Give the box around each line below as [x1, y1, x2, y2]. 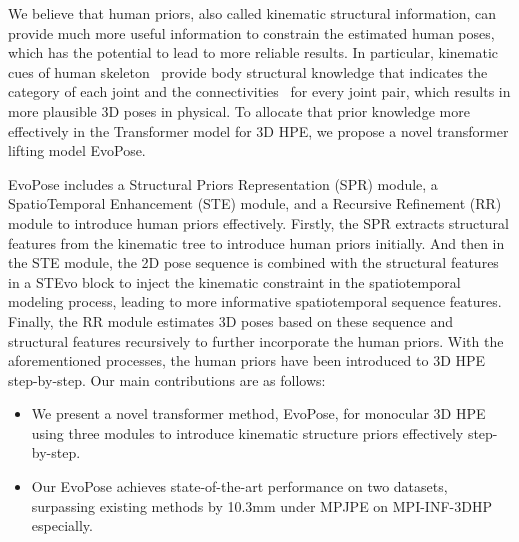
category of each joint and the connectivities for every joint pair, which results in [8, 81, 511, 102]
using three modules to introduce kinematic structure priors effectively [31, 422, 464, 443]
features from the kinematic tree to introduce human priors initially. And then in [8, 232, 505, 253]
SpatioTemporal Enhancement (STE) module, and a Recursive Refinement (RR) [8, 193, 502, 214]
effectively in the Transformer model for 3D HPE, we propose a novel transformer [8, 120, 509, 141]
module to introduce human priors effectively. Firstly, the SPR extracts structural [8, 212, 509, 233]
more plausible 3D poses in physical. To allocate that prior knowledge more [8, 100, 470, 121]
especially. [31, 515, 93, 536]
